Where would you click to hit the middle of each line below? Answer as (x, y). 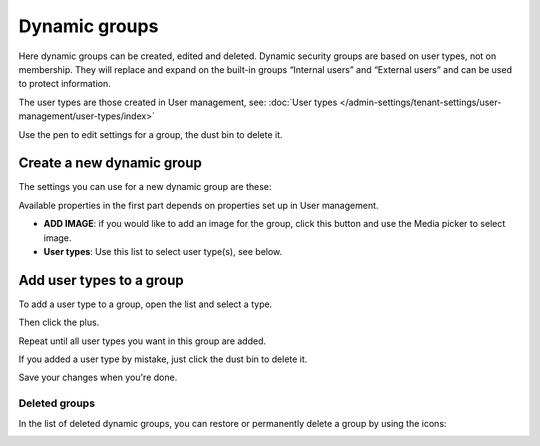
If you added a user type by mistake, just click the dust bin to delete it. (163, 359)
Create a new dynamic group (110, 163)
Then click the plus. (59, 322)
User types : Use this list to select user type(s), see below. (163, 251)
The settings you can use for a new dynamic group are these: (145, 187)
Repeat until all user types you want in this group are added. (142, 341)
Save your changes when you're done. (98, 377)
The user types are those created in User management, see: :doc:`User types (178, 102)
